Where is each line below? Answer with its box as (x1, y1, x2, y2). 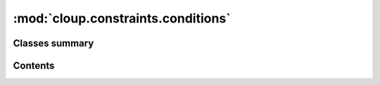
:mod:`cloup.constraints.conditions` (13, 11, 232, 26)
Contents (13, 60, 55, 72)
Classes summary (13, 37, 94, 49)
